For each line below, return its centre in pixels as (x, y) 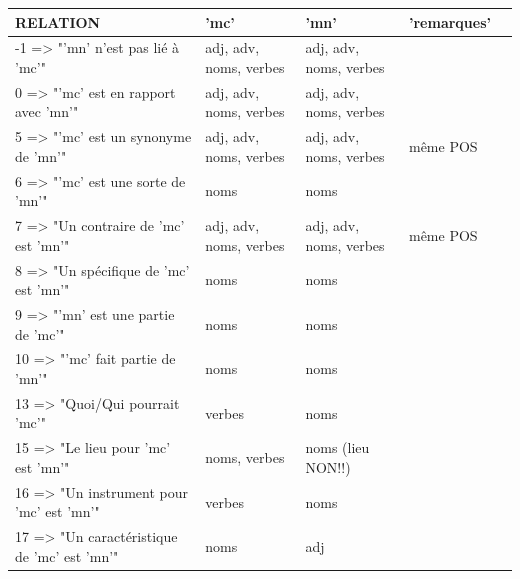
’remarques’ (449, 21)
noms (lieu (337, 447)
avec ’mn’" (47, 111)
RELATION (58, 21)
